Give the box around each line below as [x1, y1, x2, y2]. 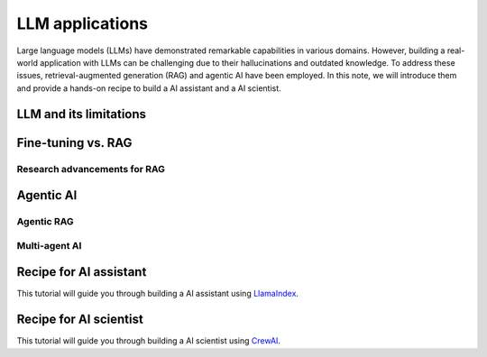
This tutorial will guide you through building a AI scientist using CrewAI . [16, 335, 281, 346]
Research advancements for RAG [16, 162, 166, 175]
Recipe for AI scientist [16, 312, 143, 327]
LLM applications [16, 14, 149, 33]
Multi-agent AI [16, 239, 82, 252]
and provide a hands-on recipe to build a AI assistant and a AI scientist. [16, 82, 281, 94]
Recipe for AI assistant [16, 264, 147, 279]
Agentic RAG [16, 215, 74, 228]
